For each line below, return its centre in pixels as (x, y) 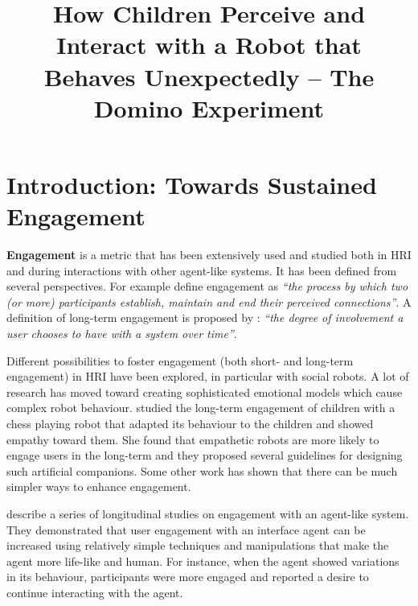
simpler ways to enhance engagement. (99, 486)
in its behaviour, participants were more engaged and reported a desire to (188, 577)
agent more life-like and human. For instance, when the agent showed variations (203, 561)
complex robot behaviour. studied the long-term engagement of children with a (201, 408)
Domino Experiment (209, 107)
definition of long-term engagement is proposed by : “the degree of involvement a (205, 317)
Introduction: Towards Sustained (192, 184)
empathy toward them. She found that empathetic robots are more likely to (193, 439)
